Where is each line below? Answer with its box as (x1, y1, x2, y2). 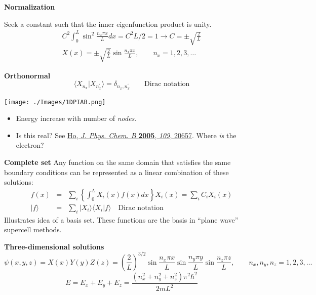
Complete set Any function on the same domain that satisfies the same (4, 157, 231, 167)
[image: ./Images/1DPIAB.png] (4, 98, 106, 106)
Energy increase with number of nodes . (16, 113, 137, 123)
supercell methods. (4, 224, 62, 235)
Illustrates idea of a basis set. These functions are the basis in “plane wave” (4, 214, 239, 225)
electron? (16, 140, 44, 150)
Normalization (4, 2, 55, 12)
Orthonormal (4, 70, 51, 80)
